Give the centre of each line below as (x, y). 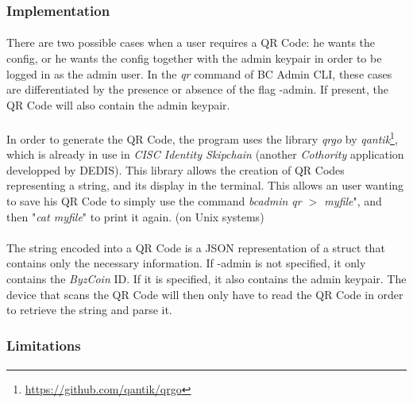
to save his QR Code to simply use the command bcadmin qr (154, 201)
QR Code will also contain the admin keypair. (118, 104)
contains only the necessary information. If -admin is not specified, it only (186, 263)
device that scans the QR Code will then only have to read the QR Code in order (205, 294)
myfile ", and (353, 201)
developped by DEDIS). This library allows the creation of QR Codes (176, 169)
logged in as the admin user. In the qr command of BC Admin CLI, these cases (199, 73)
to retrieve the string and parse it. (89, 310)
